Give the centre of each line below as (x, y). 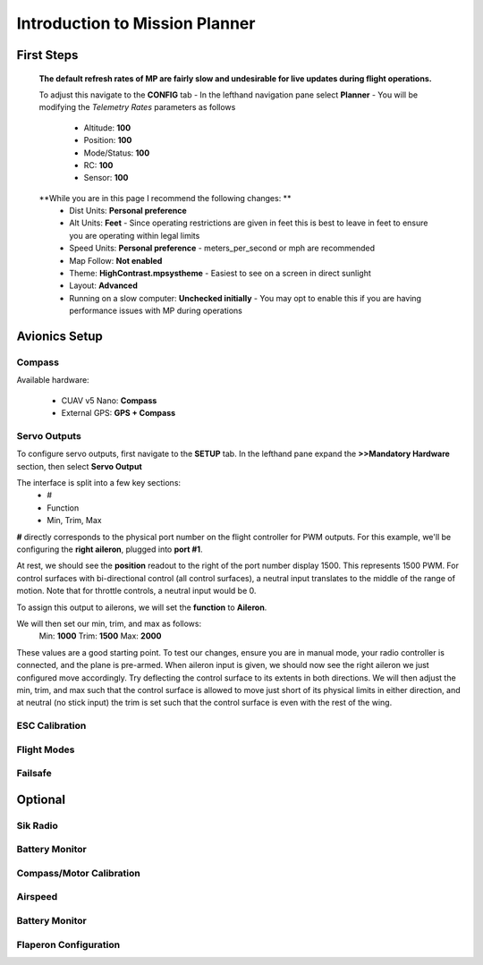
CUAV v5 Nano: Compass (109, 400)
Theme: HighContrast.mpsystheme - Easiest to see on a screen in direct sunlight (220, 274)
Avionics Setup (59, 337)
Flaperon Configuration (68, 944)
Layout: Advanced (103, 285)
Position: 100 (108, 140)
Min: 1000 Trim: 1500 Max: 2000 (100, 636)
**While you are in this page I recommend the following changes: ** (165, 198)
